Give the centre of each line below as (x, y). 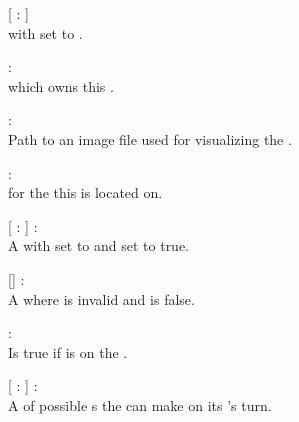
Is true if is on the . (68, 351)
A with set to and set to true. (99, 245)
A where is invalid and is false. (101, 298)
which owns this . (61, 85)
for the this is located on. (85, 192)
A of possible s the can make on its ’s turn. (140, 404)
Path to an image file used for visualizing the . (150, 138)
